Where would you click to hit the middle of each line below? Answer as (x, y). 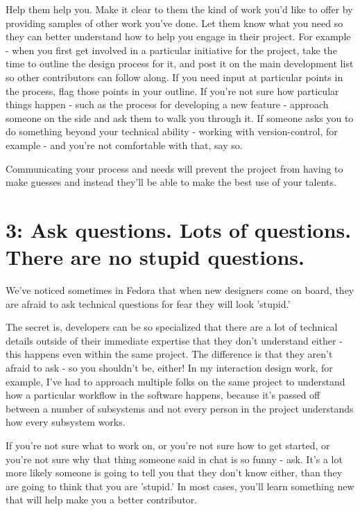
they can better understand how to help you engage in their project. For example (178, 36)
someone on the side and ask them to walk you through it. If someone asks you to (180, 118)
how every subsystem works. (66, 422)
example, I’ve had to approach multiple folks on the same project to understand (175, 381)
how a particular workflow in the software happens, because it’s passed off (163, 395)
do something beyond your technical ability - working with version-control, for (172, 131)
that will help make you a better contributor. (102, 500)
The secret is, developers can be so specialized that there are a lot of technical (172, 327)
